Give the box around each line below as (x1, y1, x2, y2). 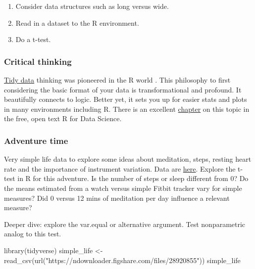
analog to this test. (4, 228, 61, 239)
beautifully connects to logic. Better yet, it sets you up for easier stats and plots (4, 94, 247, 104)
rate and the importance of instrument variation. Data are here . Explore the (4, 163, 236, 174)
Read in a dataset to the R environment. (15, 17, 139, 28)
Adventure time (4, 134, 68, 146)
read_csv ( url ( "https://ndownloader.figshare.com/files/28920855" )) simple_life (4, 255, 241, 265)
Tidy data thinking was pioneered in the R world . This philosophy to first (4, 75, 231, 85)
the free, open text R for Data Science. (4, 113, 122, 124)
